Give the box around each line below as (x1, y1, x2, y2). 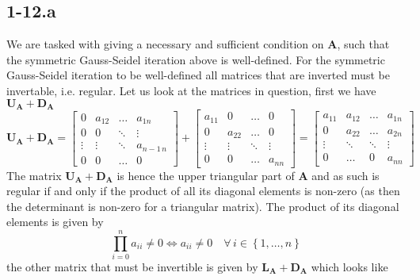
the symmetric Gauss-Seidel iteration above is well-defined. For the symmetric (6, 51, 385, 67)
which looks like (311, 259, 388, 275)
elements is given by (6, 213, 104, 230)
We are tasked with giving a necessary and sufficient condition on (6, 36, 324, 52)
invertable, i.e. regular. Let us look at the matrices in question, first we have (6, 82, 376, 98)
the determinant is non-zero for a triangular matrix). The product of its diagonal (6, 198, 399, 214)
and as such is (311, 167, 380, 183)
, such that (337, 36, 390, 52)
